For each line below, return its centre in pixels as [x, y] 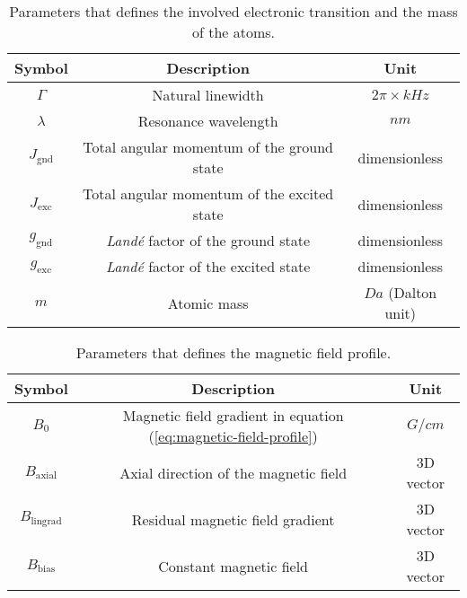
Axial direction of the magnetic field [233, 472]
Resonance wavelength [208, 121]
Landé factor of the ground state [208, 240]
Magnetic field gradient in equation [233, 415]
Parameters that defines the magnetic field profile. [233, 352]
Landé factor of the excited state [208, 266]
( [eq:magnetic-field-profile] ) [233, 436]
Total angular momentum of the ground [208, 147]
